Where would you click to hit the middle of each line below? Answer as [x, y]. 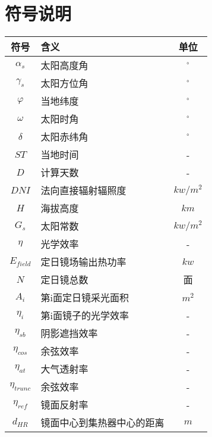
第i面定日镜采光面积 [85, 298]
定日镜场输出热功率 [83, 262]
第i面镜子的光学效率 [85, 316]
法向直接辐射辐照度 [83, 191]
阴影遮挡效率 [69, 333]
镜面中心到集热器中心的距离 [102, 423]
